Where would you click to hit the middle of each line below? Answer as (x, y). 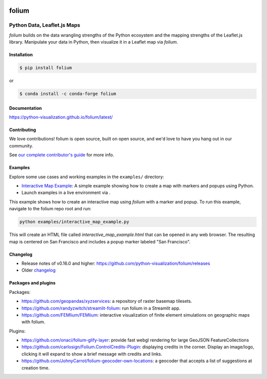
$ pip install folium (46, 68)
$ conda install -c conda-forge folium (68, 94)
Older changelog (39, 270)
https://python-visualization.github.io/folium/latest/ (61, 117)
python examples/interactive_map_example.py (74, 222)
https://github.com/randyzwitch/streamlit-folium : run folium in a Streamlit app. (101, 308)
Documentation (25, 108)
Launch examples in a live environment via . (66, 192)
